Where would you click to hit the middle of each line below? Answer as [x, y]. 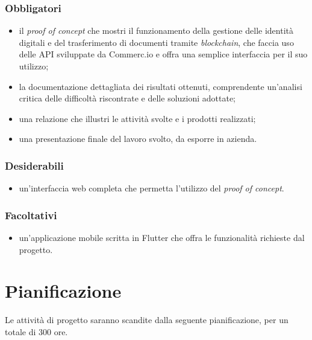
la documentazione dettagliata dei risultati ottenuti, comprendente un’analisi [161, 86]
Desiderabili [34, 165]
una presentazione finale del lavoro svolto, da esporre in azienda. [138, 139]
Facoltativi [31, 215]
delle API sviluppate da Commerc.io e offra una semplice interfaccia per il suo [163, 54]
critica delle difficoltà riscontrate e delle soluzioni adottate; [127, 98]
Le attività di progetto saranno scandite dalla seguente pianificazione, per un [147, 320]
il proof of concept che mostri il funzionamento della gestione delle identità [156, 30]
